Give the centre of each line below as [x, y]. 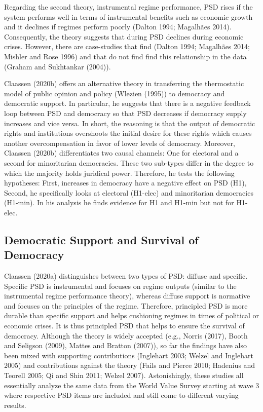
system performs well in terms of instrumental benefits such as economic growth [128, 16]
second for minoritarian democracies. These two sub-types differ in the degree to [129, 162]
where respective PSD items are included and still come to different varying [121, 395]
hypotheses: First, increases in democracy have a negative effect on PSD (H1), [125, 183]
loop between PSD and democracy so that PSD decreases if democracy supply [125, 113]
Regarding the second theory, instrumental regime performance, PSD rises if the [128, 7]
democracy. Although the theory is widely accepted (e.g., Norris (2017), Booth [126, 335]
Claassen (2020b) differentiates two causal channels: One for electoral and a [121, 153]
